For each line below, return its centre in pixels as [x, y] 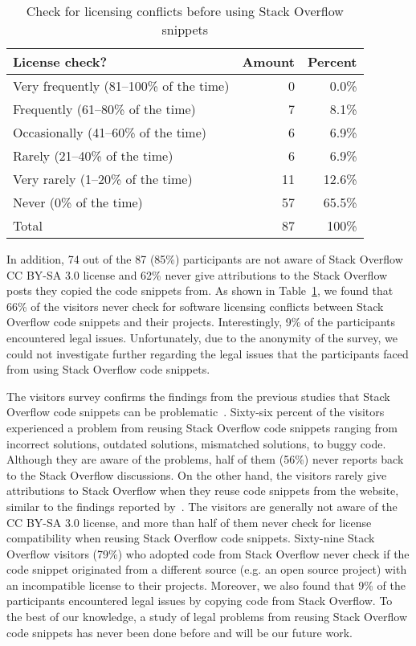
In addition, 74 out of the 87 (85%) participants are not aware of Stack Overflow [205, 259]
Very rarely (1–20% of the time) [103, 179]
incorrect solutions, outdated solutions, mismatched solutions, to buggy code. [196, 443]
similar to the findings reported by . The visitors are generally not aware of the [202, 506]
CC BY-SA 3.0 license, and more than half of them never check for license [189, 522]
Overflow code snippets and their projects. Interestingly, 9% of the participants [201, 322]
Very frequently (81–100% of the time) [121, 86]
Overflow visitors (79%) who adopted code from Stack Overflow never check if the [208, 553]
